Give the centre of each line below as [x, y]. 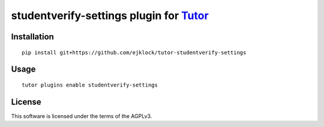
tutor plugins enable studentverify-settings [90, 85]
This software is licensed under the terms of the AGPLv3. [82, 116]
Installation [32, 37]
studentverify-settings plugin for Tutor [110, 16]
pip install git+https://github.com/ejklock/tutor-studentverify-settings [134, 52]
